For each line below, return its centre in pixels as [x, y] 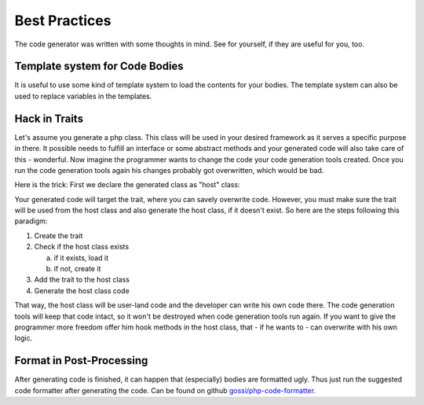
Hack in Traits [49, 118]
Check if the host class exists [82, 247]
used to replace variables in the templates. [83, 96]
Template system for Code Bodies [99, 66]
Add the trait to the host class [82, 280]
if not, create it [77, 269]
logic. [24, 338]
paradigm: [31, 221]
